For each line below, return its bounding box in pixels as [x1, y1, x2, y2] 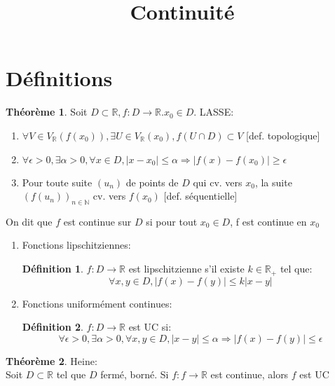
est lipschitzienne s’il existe [128, 261, 245, 276]
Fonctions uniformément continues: [22, 296, 172, 310]
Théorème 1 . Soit [6, 104, 88, 119]
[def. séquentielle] [163, 188, 238, 203]
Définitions [6, 64, 113, 92]
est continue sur [63, 214, 132, 228]
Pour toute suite [22, 174, 93, 189]
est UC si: [128, 319, 172, 334]
